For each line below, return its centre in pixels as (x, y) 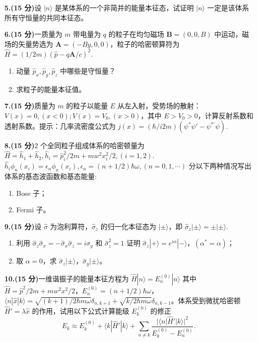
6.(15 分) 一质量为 (33, 34)
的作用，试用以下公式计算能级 (81, 310)
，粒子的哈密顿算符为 (145, 43)
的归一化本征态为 (128, 226)
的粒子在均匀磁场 (136, 34)
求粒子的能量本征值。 (51, 89)
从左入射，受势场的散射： (159, 106)
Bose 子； (32, 193)
